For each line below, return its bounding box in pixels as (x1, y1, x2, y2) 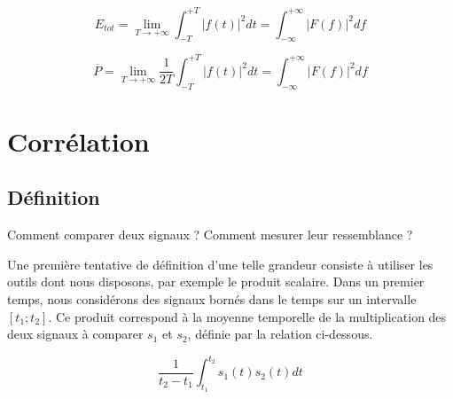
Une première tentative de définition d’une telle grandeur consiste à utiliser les (7, 254, 433, 273)
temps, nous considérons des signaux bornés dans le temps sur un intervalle (7, 289, 417, 308)
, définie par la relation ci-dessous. (187, 325, 373, 343)
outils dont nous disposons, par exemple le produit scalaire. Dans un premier (7, 272, 425, 291)
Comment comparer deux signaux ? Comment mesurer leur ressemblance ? (7, 225, 413, 244)
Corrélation (7, 122, 150, 159)
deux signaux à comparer (7, 325, 144, 343)
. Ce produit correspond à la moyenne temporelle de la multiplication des (48, 307, 447, 325)
